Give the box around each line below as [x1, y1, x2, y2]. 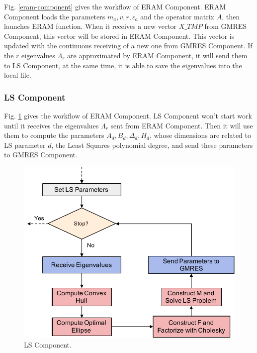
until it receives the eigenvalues [4, 120, 99, 130]
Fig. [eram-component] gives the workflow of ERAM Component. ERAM [4, 1, 226, 11]
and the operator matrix [140, 11, 214, 21]
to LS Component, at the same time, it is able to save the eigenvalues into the [4, 60, 242, 70]
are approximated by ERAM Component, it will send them [67, 50, 248, 60]
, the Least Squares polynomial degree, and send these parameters [51, 139, 253, 150]
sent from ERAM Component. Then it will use [110, 120, 253, 130]
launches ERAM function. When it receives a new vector [4, 21, 177, 31]
